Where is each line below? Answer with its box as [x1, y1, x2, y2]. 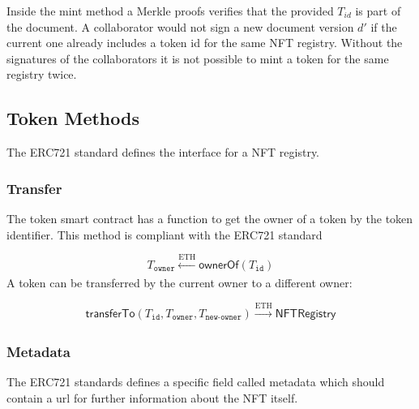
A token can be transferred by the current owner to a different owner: [6, 274, 353, 291]
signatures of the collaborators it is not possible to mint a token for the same [6, 50, 389, 67]
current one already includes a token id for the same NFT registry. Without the [6, 34, 403, 51]
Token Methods [6, 105, 139, 131]
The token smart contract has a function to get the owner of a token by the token [6, 209, 413, 226]
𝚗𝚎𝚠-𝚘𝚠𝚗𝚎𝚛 [205, 313, 242, 322]
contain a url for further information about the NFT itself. [6, 389, 298, 406]
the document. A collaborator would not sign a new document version [6, 18, 354, 35]
